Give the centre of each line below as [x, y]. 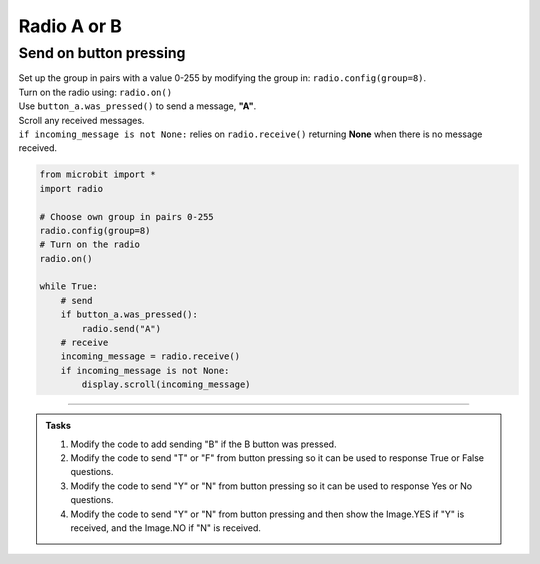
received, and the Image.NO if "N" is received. [166, 527]
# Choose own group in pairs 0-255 [126, 216]
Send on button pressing [102, 53]
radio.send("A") [121, 328]
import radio [71, 188]
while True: [69, 286]
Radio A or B [70, 26]
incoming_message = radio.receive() [150, 356]
